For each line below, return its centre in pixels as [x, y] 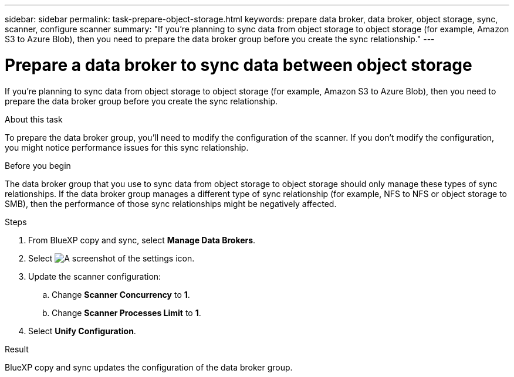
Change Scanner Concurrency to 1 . [121, 294]
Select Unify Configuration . [82, 331]
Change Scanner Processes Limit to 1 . [126, 313]
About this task [34, 119]
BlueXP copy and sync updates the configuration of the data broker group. [149, 367]
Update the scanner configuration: [95, 276]
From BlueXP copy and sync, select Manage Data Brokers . [142, 240]
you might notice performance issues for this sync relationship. [127, 147]
